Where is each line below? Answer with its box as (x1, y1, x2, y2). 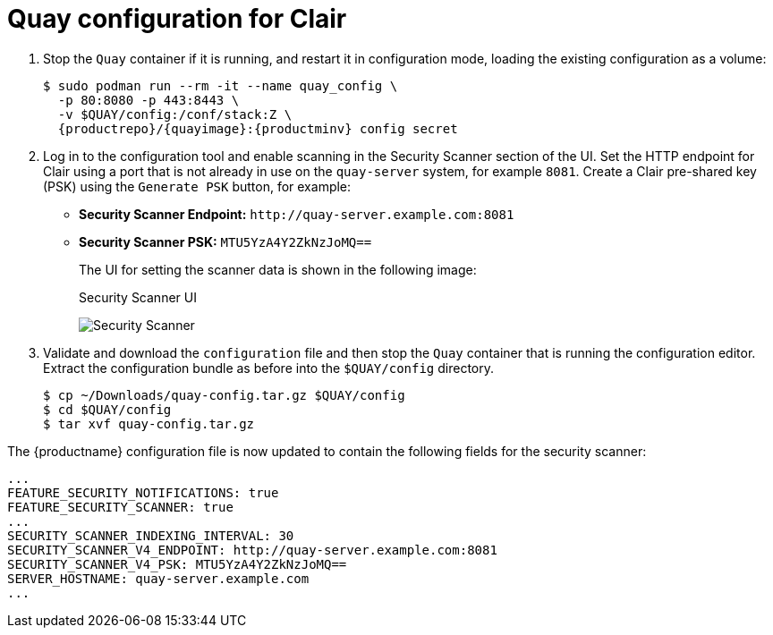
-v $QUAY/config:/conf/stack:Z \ (57, 106, 293, 122)
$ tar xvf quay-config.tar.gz (43, 416, 255, 431)
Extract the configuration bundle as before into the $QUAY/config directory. (43, 360, 495, 376)
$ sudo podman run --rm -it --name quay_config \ (43, 78, 398, 93)
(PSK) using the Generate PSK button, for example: (43, 178, 352, 194)
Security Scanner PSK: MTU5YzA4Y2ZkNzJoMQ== (79, 233, 372, 250)
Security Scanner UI (79, 289, 197, 305)
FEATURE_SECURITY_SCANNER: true (7, 499, 234, 514)
